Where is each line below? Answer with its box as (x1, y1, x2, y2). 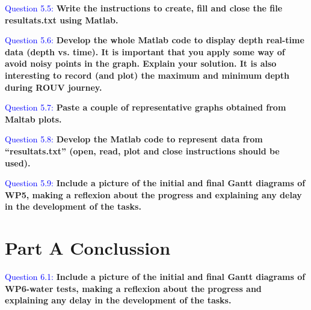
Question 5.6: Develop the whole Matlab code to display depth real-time (5, 34, 304, 46)
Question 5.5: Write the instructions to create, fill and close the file (5, 2, 283, 14)
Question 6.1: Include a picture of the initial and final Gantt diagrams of (5, 270, 306, 283)
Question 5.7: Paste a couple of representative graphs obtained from (5, 101, 286, 114)
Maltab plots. (5, 112, 62, 125)
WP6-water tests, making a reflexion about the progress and (5, 282, 262, 294)
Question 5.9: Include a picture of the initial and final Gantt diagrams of (5, 177, 306, 189)
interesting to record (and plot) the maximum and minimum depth (5, 68, 289, 81)
